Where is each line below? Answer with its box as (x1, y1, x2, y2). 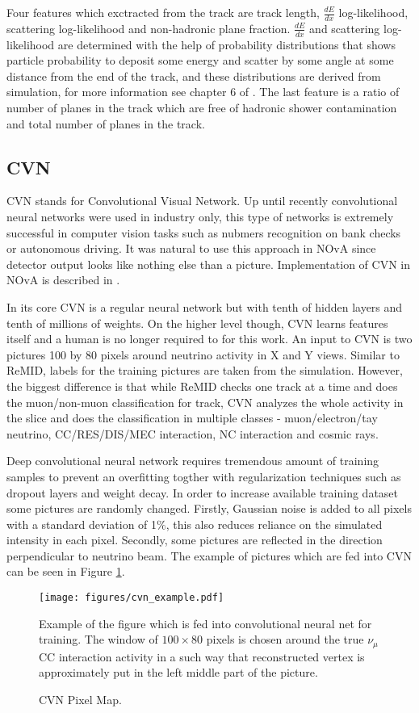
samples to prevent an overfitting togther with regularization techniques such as (6, 468, 401, 484)
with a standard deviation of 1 (6, 515, 157, 532)
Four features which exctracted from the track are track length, (6, 4, 320, 20)
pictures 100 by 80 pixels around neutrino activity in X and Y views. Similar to (6, 346, 400, 363)
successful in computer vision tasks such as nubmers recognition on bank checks (6, 224, 401, 241)
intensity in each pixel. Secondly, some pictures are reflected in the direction (6, 531, 383, 548)
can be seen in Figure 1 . (6, 563, 125, 580)
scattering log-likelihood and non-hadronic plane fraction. (6, 19, 291, 36)
